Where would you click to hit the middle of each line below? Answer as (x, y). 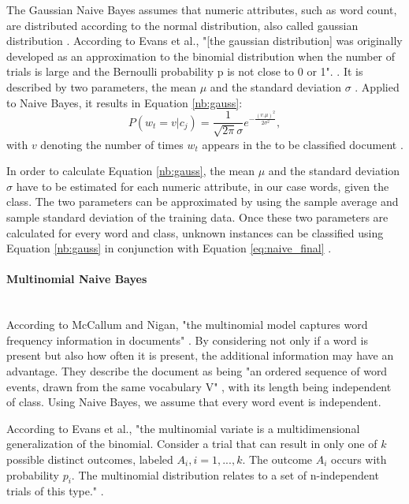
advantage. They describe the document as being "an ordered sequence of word (197, 370)
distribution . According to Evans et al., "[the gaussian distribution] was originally (204, 41)
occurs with (359, 459)
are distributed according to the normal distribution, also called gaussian (182, 25)
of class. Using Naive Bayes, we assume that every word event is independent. (194, 402)
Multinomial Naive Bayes (77, 279)
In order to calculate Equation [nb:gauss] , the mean (131, 171)
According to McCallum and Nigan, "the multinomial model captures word (187, 325)
